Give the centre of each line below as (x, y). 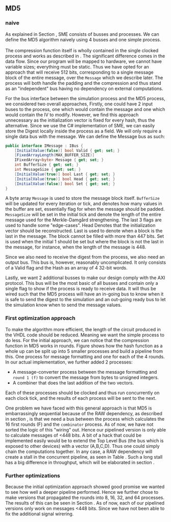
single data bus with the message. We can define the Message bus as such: (85, 136)
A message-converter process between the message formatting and (85, 372)
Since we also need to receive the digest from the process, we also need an (85, 257)
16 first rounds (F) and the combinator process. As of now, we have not (79, 424)
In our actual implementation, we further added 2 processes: (69, 362)
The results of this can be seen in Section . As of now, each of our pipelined (85, 503)
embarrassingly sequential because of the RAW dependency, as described (84, 413)
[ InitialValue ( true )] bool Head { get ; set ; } (65, 179)
